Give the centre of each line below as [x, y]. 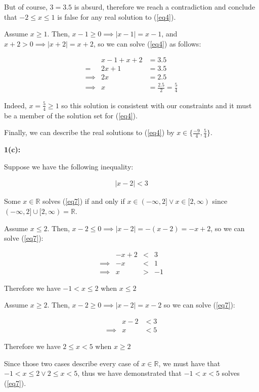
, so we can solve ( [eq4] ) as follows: [147, 43]
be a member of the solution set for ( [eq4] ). [71, 115]
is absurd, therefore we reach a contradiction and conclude [165, 7]
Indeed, [15, 105]
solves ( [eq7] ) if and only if [84, 201]
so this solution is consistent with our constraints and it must [157, 105]
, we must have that [189, 363]
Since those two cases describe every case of [72, 363]
